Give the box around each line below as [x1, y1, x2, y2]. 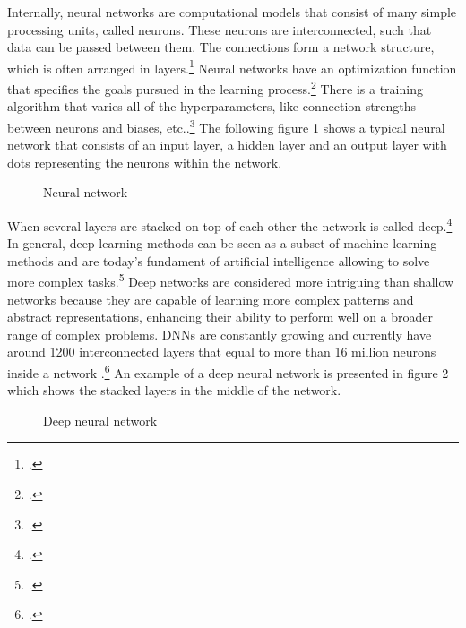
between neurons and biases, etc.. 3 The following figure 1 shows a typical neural [7, 115, 445, 136]
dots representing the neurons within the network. [7, 152, 282, 171]
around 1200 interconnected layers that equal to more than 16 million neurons [7, 342, 436, 361]
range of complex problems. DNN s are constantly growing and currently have [7, 324, 432, 343]
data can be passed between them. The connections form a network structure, [7, 38, 435, 56]
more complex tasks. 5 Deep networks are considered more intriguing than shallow [7, 270, 454, 290]
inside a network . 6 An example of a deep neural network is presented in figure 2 [7, 360, 449, 382]
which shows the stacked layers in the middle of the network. [7, 381, 341, 400]
